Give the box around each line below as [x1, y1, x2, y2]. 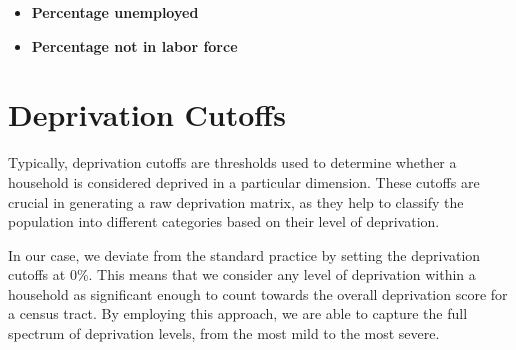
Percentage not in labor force [31, 35, 238, 56]
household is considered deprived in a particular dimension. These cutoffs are [8, 171, 480, 192]
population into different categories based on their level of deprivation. [8, 211, 440, 232]
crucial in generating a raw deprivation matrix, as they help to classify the [8, 191, 464, 212]
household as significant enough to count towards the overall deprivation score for [8, 283, 508, 304]
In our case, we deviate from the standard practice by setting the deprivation [8, 244, 481, 265]
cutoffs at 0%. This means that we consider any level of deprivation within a [8, 264, 476, 285]
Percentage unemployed [31, 2, 199, 22]
